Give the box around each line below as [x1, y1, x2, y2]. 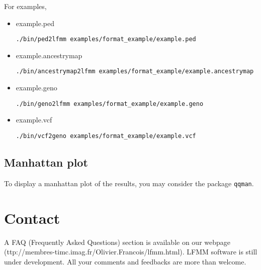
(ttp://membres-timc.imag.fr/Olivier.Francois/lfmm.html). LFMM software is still [4, 246, 257, 257]
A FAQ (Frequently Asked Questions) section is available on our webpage [4, 236, 231, 247]
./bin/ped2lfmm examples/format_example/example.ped [16, 36, 196, 43]
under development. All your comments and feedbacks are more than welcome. [4, 256, 246, 266]
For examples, [4, 1, 47, 11]
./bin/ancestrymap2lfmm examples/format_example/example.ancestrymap [16, 68, 254, 75]
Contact [4, 207, 60, 228]
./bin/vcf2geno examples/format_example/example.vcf [16, 132, 196, 140]
